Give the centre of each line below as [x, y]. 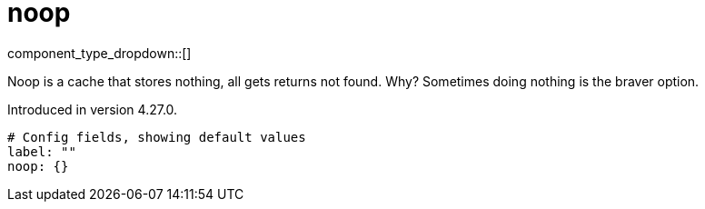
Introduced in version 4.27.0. [93, 109]
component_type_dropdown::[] [99, 53]
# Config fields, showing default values [157, 137]
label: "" [42, 151]
